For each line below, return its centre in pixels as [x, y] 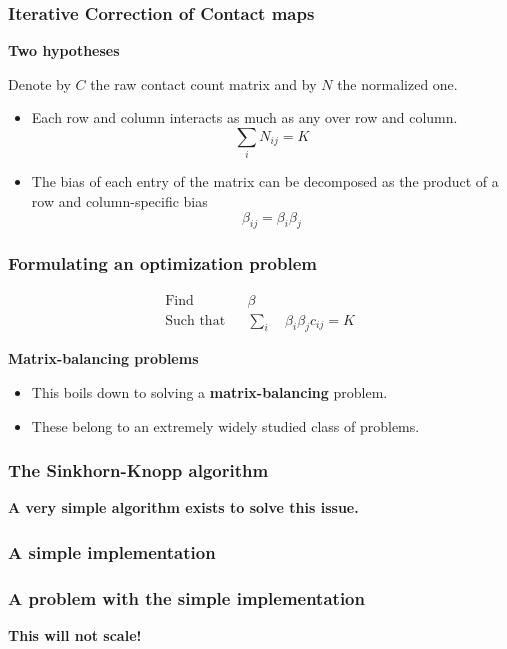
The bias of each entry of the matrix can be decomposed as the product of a [265, 181]
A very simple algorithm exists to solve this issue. [183, 507]
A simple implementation [112, 551]
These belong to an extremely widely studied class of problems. [225, 425]
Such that [195, 320]
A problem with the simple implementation [186, 597]
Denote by [39, 83]
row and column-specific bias [119, 200]
